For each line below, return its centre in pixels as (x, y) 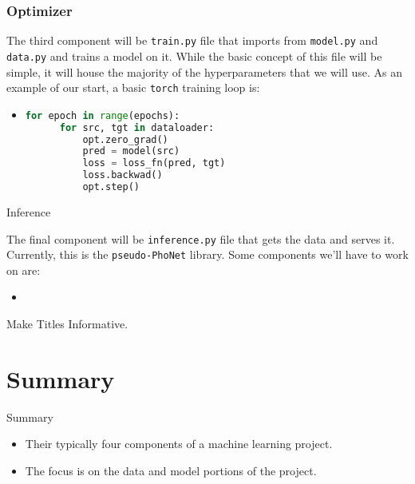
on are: (24, 270)
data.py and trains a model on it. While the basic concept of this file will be (194, 56)
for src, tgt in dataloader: (137, 127)
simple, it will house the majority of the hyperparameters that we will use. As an (204, 71)
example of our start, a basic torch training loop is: (133, 87)
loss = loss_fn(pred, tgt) (154, 163)
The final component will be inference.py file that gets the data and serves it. (201, 238)
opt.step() (111, 187)
